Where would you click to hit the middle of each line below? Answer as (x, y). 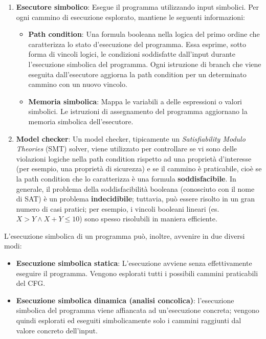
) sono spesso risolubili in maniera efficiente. (148, 219)
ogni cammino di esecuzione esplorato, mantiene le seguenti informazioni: (130, 17)
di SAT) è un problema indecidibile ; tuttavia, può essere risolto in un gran (136, 199)
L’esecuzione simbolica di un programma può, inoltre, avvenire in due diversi (125, 235)
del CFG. (31, 283)
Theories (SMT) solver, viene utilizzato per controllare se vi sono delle (126, 149)
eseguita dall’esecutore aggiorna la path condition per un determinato (137, 74)
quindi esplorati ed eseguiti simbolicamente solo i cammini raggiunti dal (129, 320)
